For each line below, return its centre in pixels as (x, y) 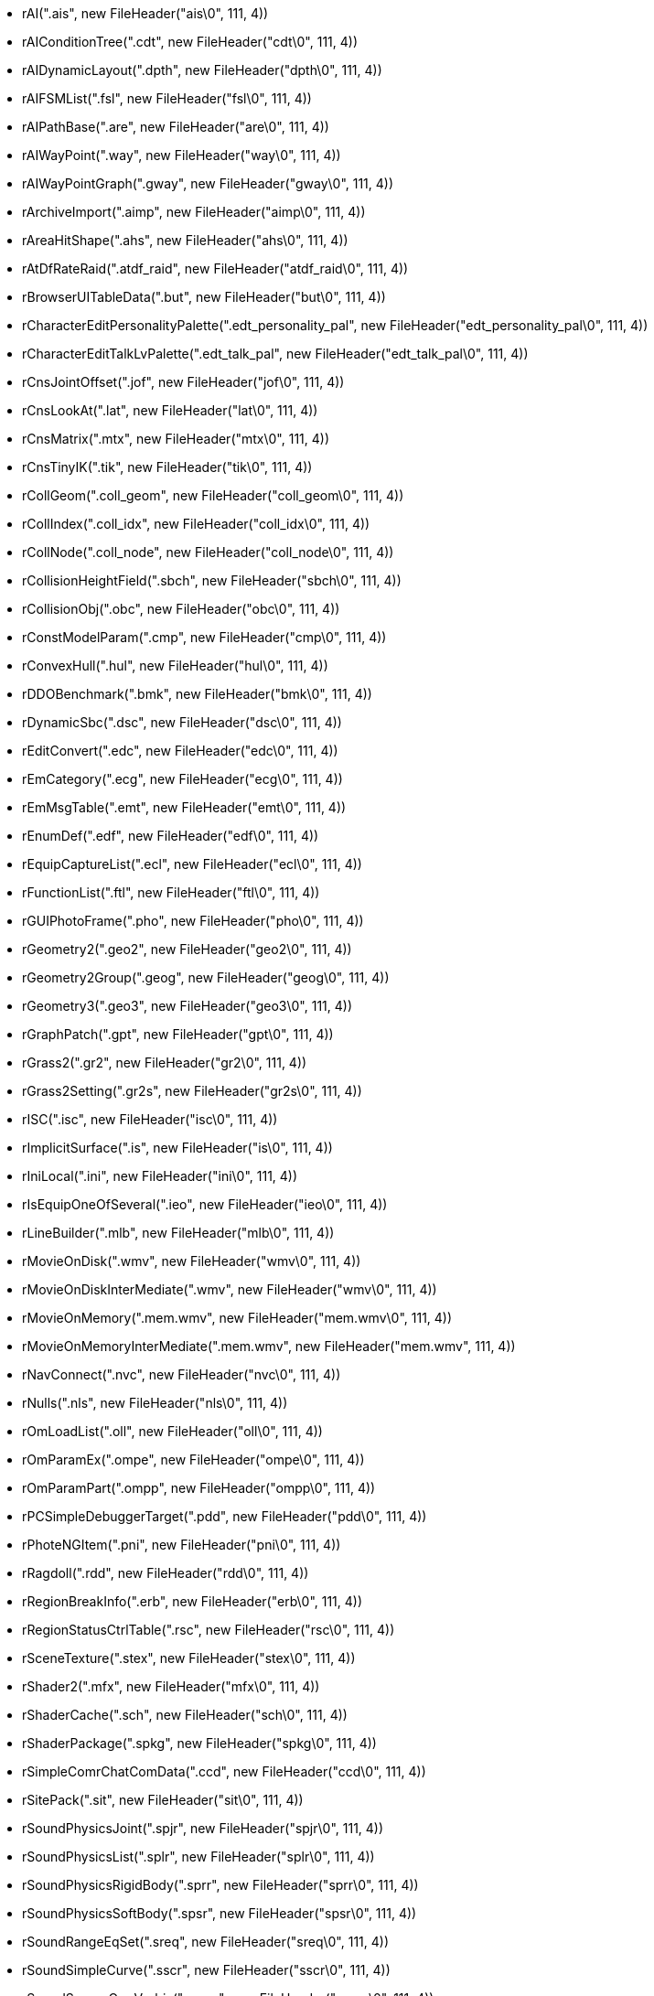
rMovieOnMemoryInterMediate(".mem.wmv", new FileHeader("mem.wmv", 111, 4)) (269, 1346)
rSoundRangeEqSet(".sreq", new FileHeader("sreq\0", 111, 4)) (205, 1942)
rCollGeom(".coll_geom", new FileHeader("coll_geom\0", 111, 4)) (213, 495)
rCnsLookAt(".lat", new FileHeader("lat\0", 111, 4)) (170, 410)
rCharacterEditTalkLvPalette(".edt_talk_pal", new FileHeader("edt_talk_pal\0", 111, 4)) (275, 354)
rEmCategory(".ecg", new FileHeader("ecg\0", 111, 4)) (182, 779)
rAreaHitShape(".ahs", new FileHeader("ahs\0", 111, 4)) (185, 240)
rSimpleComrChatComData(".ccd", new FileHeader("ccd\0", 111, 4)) (224, 1771)
